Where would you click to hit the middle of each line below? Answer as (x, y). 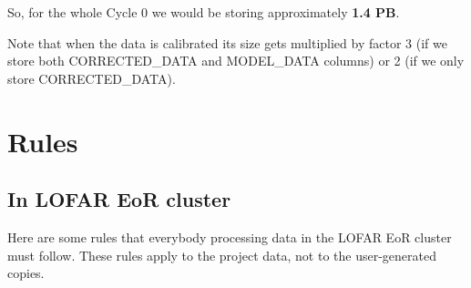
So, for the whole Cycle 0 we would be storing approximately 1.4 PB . (204, 12)
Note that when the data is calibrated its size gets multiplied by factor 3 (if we (227, 42)
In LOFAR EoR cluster (119, 199)
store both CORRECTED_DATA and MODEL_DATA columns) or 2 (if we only (236, 61)
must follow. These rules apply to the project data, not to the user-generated (222, 255)
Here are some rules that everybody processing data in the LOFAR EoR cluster (230, 237)
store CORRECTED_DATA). (92, 78)
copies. (26, 273)
